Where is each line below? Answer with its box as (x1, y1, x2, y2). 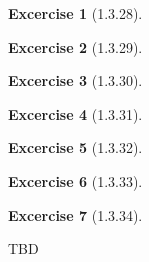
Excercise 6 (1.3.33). (8, 170, 143, 191)
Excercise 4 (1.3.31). (8, 103, 143, 124)
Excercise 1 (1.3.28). (8, 3, 143, 23)
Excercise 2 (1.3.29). (8, 36, 143, 57)
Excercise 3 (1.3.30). (8, 70, 143, 91)
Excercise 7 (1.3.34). (8, 204, 143, 225)
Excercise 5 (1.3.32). (8, 137, 143, 158)
